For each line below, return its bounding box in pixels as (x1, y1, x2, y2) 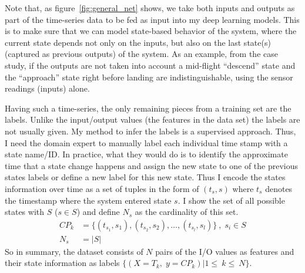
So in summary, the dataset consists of (5, 245, 143, 257)
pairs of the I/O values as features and (155, 245, 294, 257)
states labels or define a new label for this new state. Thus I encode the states (5, 171, 286, 183)
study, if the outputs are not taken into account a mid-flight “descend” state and (5, 59, 296, 71)
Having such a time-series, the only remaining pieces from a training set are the (5, 102, 291, 114)
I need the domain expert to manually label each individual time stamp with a (5, 136, 288, 149)
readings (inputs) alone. (5, 82, 90, 95)
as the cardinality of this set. (135, 205, 239, 218)
